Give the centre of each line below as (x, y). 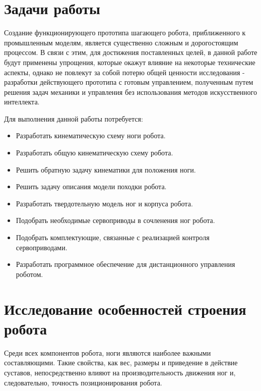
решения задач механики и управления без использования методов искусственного (130, 92)
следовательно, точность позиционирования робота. (83, 382)
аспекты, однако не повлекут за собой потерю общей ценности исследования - (124, 72)
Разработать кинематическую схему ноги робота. (91, 135)
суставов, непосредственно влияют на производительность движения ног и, (120, 372)
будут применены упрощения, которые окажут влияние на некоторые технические (130, 62)
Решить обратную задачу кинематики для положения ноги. (106, 169)
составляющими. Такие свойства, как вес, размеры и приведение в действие (121, 362)
